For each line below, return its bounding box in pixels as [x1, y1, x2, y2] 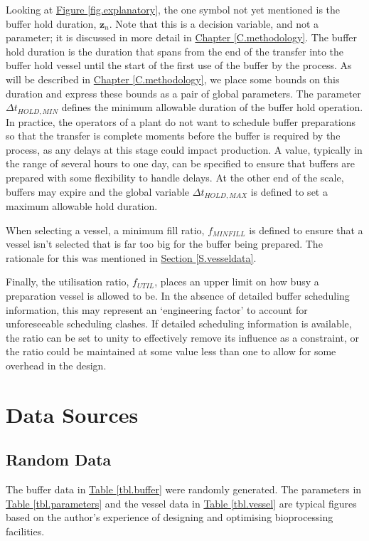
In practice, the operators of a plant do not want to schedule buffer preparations [6, 114, 356, 129]
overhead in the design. [6, 357, 107, 372]
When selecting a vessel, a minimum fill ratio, [6, 222, 205, 237]
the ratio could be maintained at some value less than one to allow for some [6, 344, 336, 359]
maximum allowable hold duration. [6, 199, 158, 214]
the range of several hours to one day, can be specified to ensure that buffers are [6, 156, 355, 171]
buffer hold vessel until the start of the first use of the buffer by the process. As [6, 58, 352, 73]
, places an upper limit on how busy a [154, 274, 319, 289]
